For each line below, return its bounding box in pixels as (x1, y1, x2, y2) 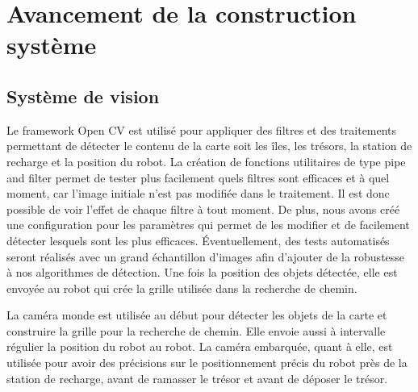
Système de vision (6, 83, 160, 108)
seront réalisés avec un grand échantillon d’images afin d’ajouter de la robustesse (6, 248, 405, 265)
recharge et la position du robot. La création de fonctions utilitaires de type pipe (6, 152, 406, 169)
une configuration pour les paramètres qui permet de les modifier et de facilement (6, 216, 410, 233)
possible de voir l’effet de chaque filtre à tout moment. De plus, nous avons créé (6, 200, 400, 217)
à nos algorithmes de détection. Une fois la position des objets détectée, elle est (6, 264, 398, 281)
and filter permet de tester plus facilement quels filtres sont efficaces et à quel (6, 169, 390, 186)
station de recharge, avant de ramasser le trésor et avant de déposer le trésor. (6, 369, 388, 386)
